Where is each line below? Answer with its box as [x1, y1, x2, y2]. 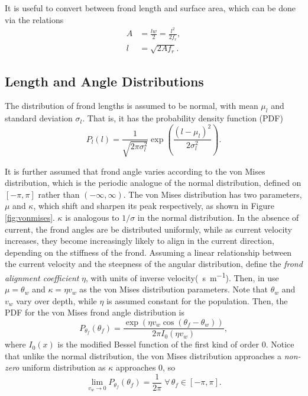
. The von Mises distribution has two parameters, [123, 188, 302, 200]
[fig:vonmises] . [5, 211, 55, 224]
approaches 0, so [116, 361, 176, 374]
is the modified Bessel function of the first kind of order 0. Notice [57, 338, 294, 350]
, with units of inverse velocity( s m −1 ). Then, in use [86, 270, 279, 284]
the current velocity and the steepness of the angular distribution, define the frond [5, 257, 303, 270]
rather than [38, 188, 80, 200]
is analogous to [65, 211, 119, 224]
